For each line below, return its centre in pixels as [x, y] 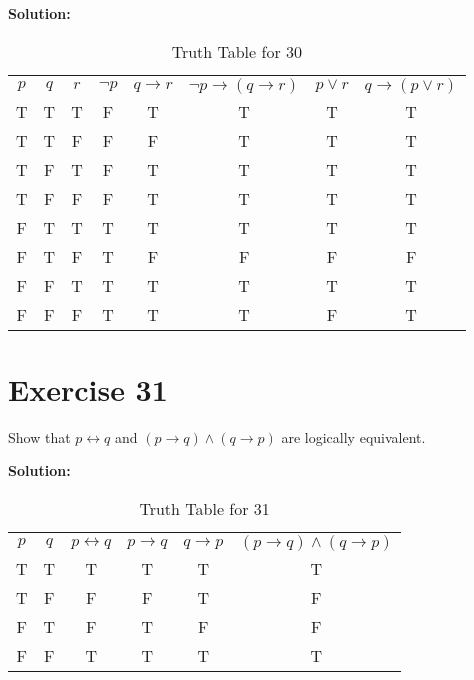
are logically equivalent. [353, 436]
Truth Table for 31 [204, 508]
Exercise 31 [88, 388]
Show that [39, 436]
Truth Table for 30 [236, 51]
